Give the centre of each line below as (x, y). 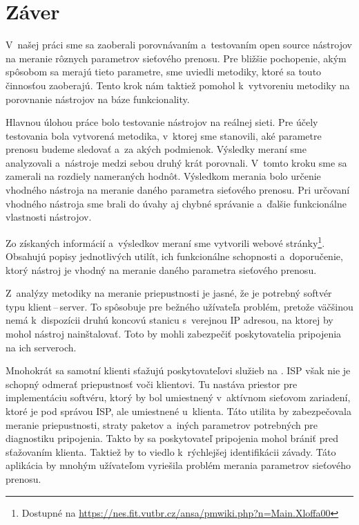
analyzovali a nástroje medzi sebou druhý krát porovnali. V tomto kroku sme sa (176, 162)
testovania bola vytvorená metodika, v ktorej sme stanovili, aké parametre (164, 135)
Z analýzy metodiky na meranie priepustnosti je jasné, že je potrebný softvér (169, 293)
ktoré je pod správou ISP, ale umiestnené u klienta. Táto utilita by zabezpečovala (178, 411)
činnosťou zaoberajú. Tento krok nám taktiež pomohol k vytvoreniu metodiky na (178, 85)
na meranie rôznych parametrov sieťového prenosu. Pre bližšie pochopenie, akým (176, 58)
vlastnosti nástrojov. (49, 217)
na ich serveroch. (41, 347)
